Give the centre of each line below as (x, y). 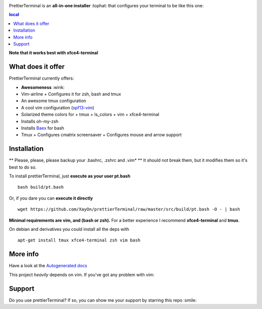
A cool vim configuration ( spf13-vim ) (58, 107)
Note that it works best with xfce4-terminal (53, 53)
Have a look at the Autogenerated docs (48, 266)
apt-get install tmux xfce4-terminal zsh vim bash (79, 240)
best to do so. (23, 167)
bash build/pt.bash (41, 187)
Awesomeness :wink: (43, 87)
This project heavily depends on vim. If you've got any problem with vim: (82, 275)
